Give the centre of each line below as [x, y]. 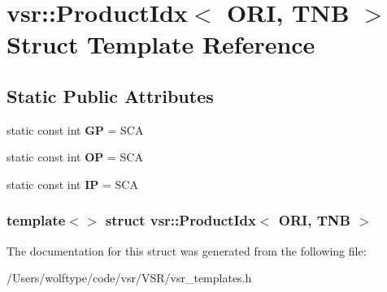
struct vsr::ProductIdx [180, 220]
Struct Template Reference [161, 44]
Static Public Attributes [110, 95]
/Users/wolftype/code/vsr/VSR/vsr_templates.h [129, 278]
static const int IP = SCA [72, 184]
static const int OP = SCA [75, 157]
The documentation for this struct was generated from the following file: [187, 250]
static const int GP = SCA [75, 129]
